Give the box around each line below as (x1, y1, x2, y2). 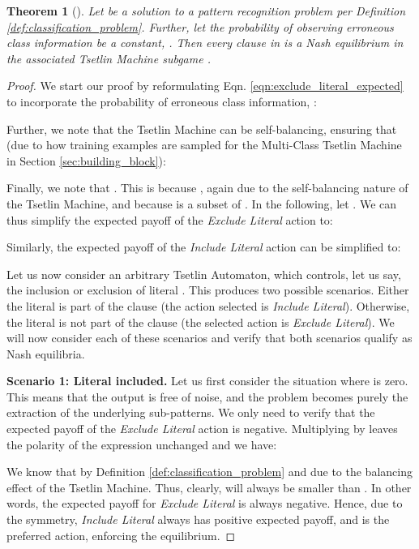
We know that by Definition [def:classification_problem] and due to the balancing (6, 463, 413, 480)
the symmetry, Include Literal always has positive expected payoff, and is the (6, 511, 390, 528)
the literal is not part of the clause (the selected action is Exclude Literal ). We (6, 313, 395, 330)
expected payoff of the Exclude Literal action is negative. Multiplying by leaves (6, 420, 398, 437)
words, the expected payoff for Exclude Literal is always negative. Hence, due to (6, 495, 403, 512)
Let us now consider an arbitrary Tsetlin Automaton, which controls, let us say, (6, 265, 401, 282)
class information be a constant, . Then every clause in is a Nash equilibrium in (6, 34, 404, 51)
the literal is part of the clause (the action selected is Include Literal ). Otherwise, (6, 297, 410, 314)
